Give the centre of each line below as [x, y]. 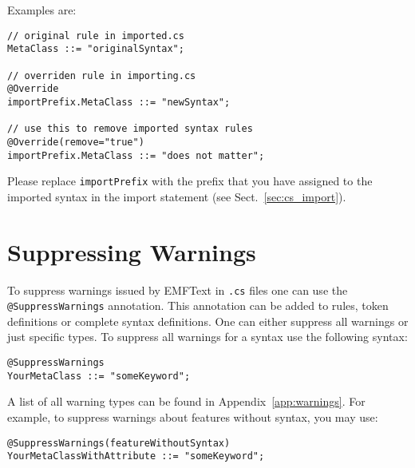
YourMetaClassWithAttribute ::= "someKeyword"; [136, 456]
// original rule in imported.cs [96, 36]
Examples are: [42, 10]
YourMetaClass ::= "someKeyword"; [99, 376]
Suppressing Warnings [132, 251]
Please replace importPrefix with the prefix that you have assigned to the [190, 181]
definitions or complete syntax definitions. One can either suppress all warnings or [208, 321]
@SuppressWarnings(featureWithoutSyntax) [119, 443]
